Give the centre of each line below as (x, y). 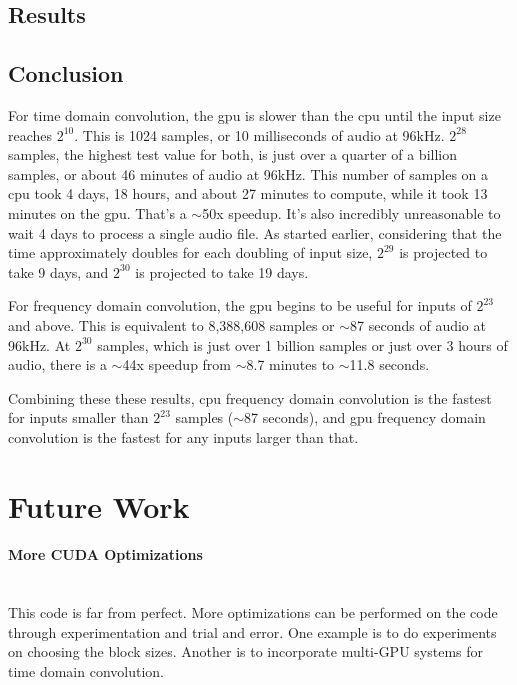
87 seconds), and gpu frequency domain (365, 417)
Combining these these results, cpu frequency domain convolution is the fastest (250, 397)
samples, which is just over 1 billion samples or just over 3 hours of (302, 344)
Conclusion (66, 73)
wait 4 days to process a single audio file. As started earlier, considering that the (255, 232)
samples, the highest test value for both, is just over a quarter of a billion (233, 154)
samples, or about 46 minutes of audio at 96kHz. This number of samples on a (248, 173)
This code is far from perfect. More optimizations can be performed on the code (253, 612)
